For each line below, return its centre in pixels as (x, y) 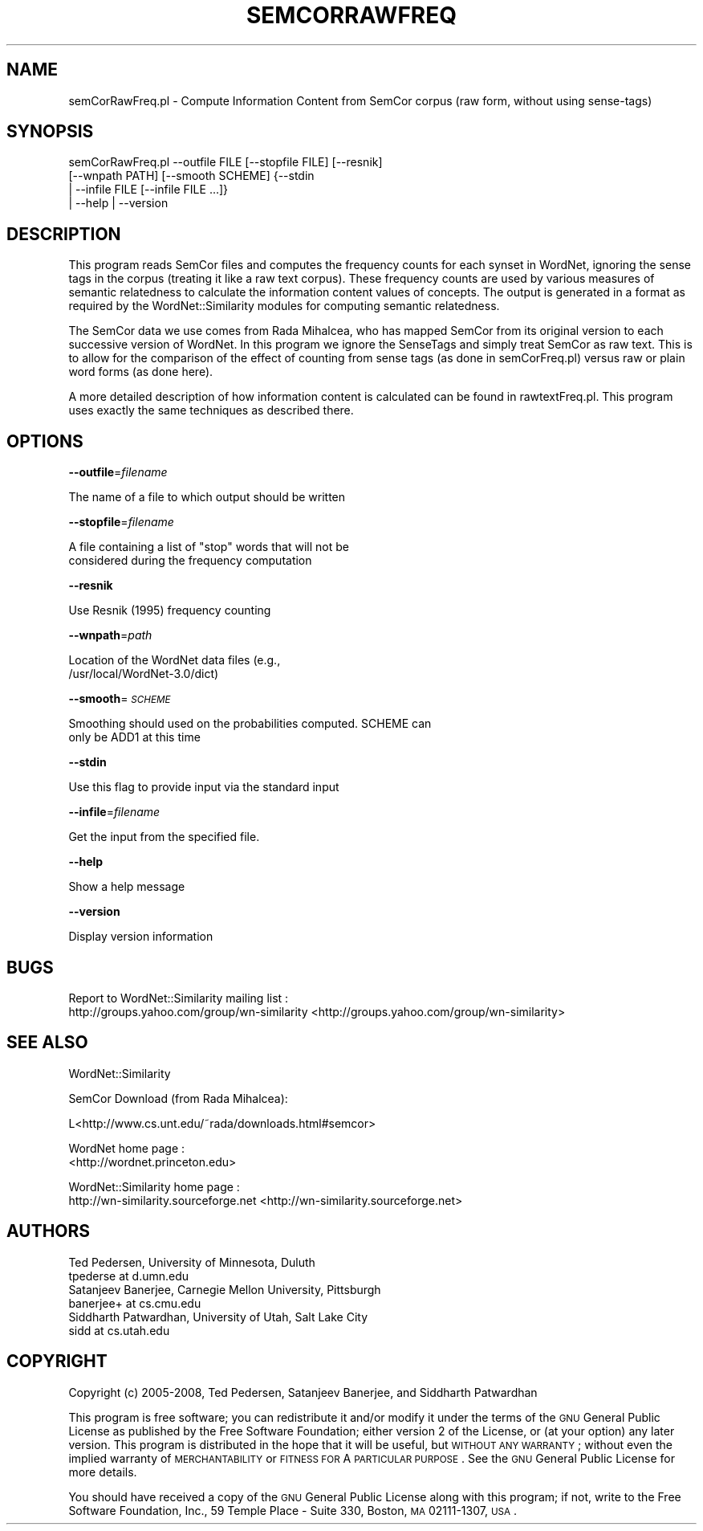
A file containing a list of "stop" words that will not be (209, 547)
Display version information (141, 937)
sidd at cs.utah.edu (119, 1330)
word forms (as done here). (141, 372)
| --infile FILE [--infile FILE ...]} (148, 190)
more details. (103, 1472)
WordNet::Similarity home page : (154, 1186)
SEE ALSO (47, 1043)
